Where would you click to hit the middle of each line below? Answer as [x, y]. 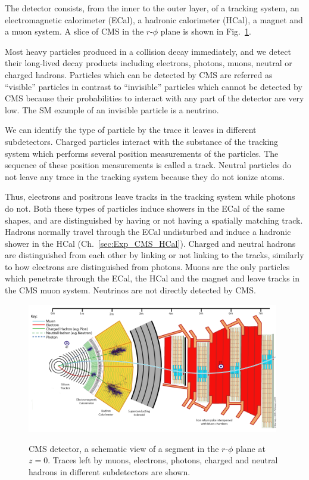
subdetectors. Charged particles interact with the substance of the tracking [142, 141]
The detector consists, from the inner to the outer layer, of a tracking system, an [152, 8]
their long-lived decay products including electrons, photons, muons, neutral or [149, 63]
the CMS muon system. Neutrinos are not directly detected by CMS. [130, 290]
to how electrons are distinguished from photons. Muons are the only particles [147, 266]
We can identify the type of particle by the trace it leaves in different [131, 130]
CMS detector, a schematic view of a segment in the [124, 448]
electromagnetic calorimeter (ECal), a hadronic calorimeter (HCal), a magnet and [154, 19]
